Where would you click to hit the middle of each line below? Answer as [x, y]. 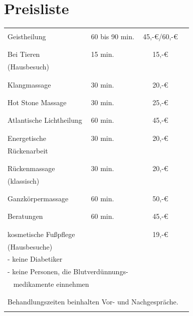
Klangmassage [29, 84]
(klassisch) [24, 180]
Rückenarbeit [28, 150]
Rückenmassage [31, 168]
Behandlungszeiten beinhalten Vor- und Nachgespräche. [93, 302]
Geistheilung [27, 36]
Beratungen [25, 216]
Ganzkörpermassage [38, 199]
